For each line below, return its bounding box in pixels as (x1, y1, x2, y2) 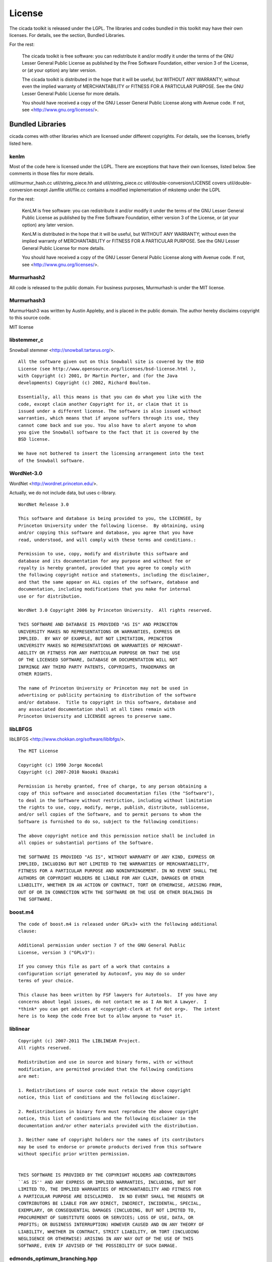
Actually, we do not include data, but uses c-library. (9, 490, 116, 496)
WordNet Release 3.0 (18, 501, 69, 507)
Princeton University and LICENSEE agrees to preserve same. (18, 713, 172, 719)
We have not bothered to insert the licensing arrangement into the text (18, 451, 205, 456)
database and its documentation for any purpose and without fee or (18, 558, 191, 564)
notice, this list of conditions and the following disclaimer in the (18, 1116, 196, 1122)
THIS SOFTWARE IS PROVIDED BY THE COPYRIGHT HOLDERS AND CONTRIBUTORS (18, 1172, 196, 1178)
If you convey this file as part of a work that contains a (18, 964, 170, 969)
